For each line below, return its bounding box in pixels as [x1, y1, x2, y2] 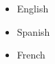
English [16, 1, 49, 15]
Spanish [16, 24, 50, 39]
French [16, 47, 45, 62]
